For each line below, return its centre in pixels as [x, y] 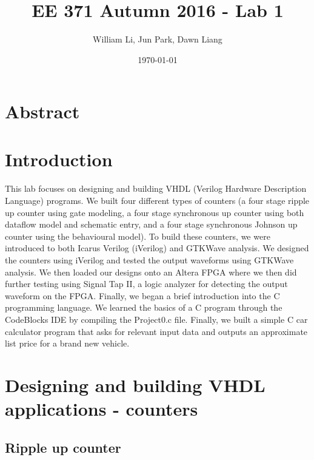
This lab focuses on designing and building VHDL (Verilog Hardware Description [156, 188]
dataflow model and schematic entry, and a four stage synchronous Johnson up [151, 224]
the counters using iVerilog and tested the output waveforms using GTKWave [149, 260]
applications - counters [102, 409]
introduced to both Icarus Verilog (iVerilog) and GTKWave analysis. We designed [157, 248]
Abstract [42, 111]
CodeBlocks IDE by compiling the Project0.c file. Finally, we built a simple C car [156, 319]
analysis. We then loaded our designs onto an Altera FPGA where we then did [151, 272]
